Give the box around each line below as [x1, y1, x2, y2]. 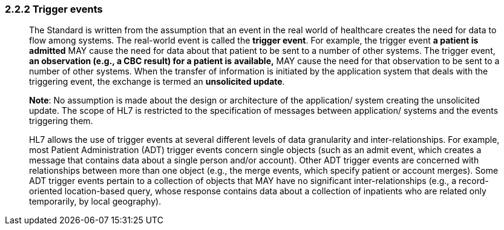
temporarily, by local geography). [29, 196, 162, 207]
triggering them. [29, 116, 93, 126]
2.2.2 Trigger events [5, 3, 103, 15]
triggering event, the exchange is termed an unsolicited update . [29, 76, 285, 87]
